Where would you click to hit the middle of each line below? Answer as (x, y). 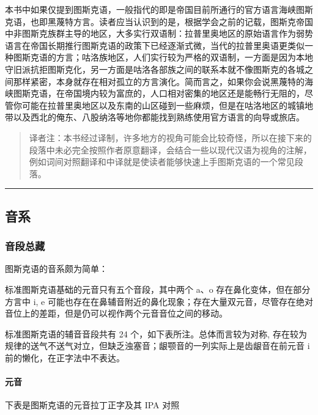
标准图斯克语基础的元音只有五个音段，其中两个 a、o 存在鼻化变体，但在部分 (158, 289)
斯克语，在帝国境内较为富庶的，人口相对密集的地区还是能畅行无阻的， (163, 93)
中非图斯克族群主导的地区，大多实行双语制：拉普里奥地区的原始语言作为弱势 (159, 33)
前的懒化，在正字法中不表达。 (65, 357)
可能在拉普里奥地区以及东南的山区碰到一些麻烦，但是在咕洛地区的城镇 (163, 105)
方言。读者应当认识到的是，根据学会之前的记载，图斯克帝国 (193, 21)
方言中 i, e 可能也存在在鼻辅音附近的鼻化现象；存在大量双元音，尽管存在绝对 (159, 301)
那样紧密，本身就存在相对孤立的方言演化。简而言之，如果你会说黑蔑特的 (159, 81)
